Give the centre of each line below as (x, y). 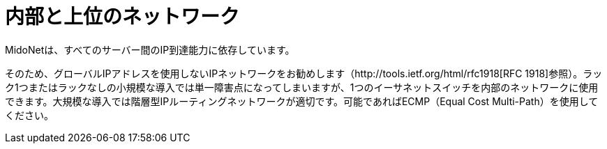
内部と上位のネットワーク (122, 17)
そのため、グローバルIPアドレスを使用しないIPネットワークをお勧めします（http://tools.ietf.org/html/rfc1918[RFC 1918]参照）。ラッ (304, 73)
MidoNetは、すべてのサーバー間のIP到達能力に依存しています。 (150, 49)
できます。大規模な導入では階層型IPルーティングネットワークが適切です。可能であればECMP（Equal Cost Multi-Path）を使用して (302, 101)
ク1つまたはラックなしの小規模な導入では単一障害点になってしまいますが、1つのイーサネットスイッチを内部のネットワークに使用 (302, 87)
